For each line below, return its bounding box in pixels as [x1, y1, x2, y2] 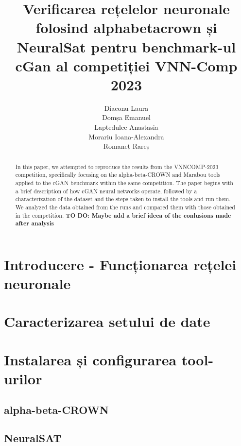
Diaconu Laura [104, 103, 149, 113]
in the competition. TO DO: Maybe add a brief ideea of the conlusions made [15, 211, 231, 220]
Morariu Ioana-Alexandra [88, 131, 164, 141]
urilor [4, 369, 42, 389]
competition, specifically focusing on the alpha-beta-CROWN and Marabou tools [15, 171, 221, 179]
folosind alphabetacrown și [35, 17, 217, 37]
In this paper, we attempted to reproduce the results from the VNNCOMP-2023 [15, 162, 219, 171]
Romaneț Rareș [103, 141, 150, 151]
